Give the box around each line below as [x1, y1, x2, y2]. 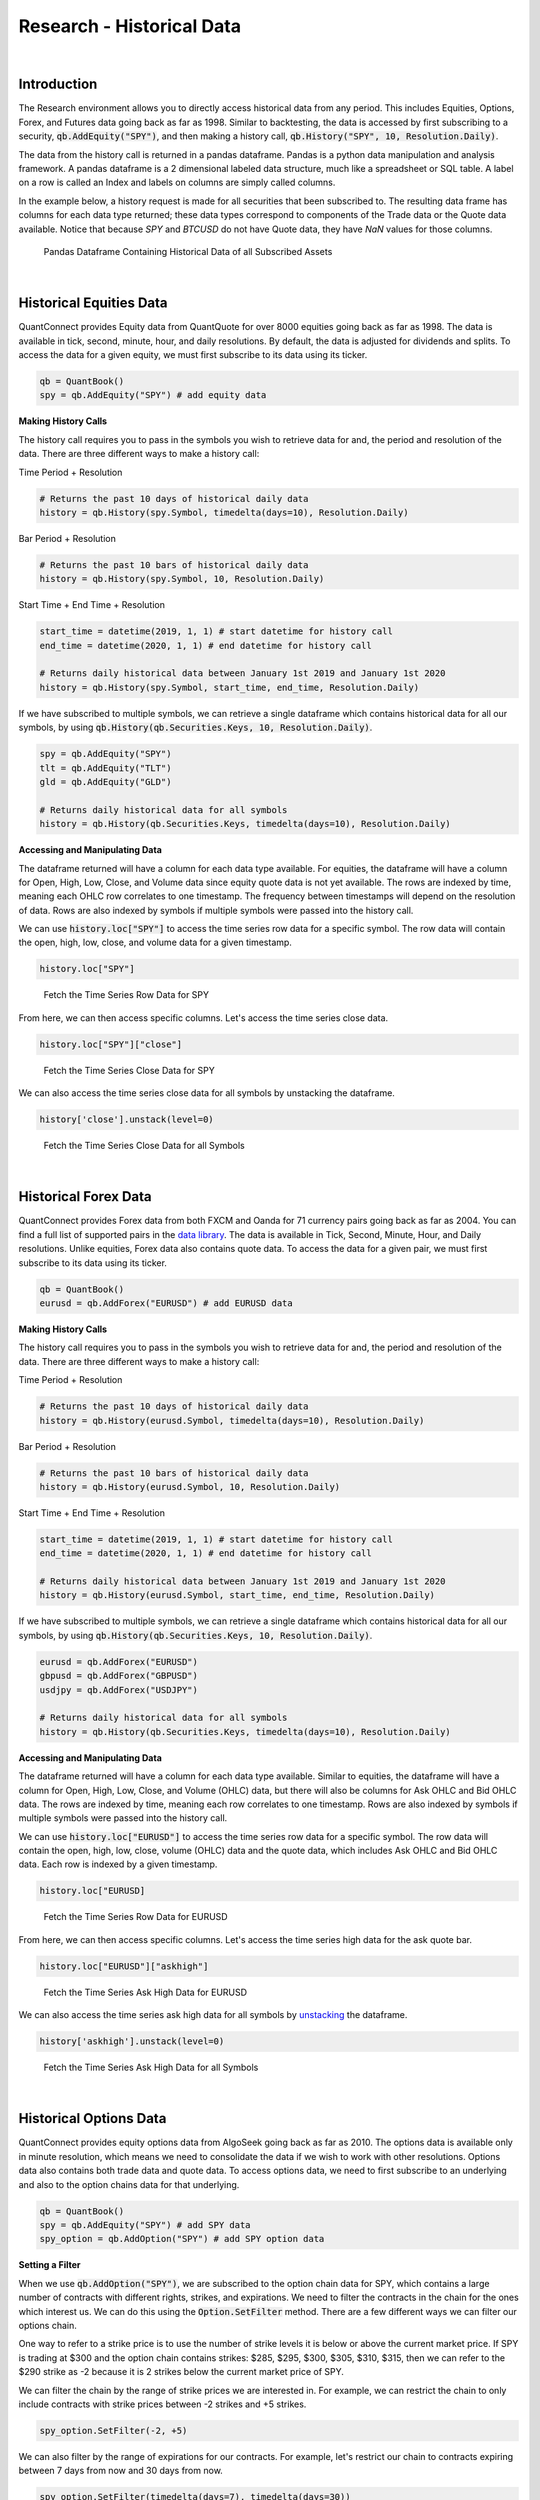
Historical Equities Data [18, 295, 168, 312]
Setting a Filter [18, 2259, 81, 2271]
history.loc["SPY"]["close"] [39, 1038, 183, 1050]
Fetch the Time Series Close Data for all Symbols [43, 1140, 245, 1152]
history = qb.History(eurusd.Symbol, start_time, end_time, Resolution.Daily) [39, 1590, 435, 1601]
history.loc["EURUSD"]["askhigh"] [39, 1960, 209, 1972]
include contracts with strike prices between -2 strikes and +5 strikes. [18, 2398, 307, 2410]
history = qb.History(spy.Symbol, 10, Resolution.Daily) [39, 573, 325, 585]
